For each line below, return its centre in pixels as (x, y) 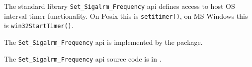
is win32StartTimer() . (39, 25)
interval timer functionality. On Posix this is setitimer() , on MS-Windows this (126, 16)
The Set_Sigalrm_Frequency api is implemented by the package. (103, 42)
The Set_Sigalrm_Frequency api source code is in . (83, 58)
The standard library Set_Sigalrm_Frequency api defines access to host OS (120, 6)
